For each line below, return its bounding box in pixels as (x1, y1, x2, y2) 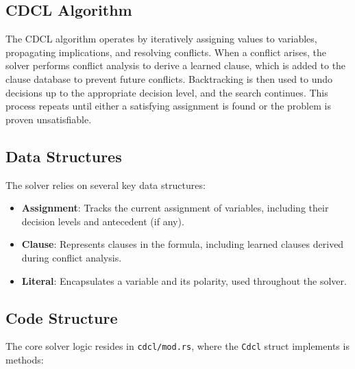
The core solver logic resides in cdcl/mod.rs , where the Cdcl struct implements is (5, 339, 350, 353)
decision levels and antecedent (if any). (21, 214, 184, 228)
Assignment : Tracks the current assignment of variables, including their (21, 201, 329, 215)
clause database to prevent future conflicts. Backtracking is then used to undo (5, 71, 333, 86)
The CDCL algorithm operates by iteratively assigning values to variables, (5, 31, 317, 46)
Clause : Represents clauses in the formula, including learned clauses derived (21, 237, 344, 251)
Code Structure (5, 307, 118, 328)
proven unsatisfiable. (5, 112, 92, 126)
